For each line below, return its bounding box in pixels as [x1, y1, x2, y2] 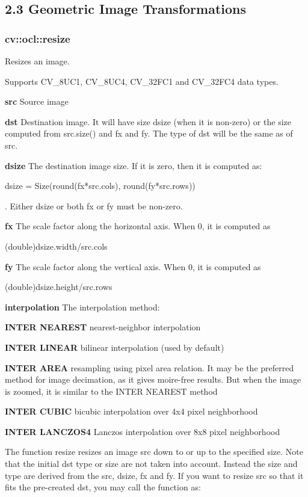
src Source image [5, 95, 69, 108]
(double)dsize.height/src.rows [5, 280, 112, 293]
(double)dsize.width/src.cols [5, 239, 108, 252]
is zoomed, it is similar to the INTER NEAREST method [5, 384, 218, 397]
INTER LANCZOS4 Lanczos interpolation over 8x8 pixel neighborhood [5, 425, 280, 437]
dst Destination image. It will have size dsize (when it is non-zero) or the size [5, 115, 291, 128]
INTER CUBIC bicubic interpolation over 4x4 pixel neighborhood [5, 405, 258, 418]
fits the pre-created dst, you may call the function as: [5, 481, 201, 493]
